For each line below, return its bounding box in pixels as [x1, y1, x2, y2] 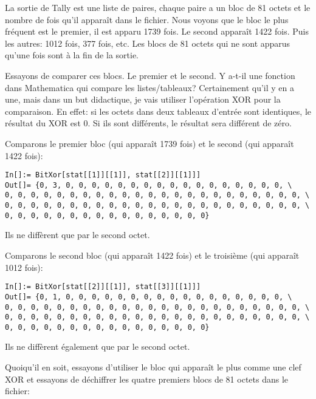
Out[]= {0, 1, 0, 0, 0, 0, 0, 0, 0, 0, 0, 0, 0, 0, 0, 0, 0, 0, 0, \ [5, 292, 292, 301]
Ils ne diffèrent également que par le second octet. [5, 340, 190, 353]
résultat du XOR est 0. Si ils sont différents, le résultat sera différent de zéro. [5, 117, 292, 129]
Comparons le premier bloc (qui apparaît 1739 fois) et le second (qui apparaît [5, 137, 294, 149]
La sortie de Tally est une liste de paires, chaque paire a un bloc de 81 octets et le [5, 1, 311, 13]
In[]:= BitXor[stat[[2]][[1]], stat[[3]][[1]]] [5, 282, 201, 292]
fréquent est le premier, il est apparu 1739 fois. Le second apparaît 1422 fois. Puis [5, 25, 309, 38]
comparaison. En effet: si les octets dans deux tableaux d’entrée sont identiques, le [5, 104, 311, 117]
